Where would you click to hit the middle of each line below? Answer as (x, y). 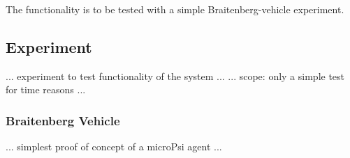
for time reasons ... (46, 89)
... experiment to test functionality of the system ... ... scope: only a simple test (175, 76)
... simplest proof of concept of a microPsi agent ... (114, 147)
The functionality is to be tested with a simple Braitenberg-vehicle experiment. (175, 9)
